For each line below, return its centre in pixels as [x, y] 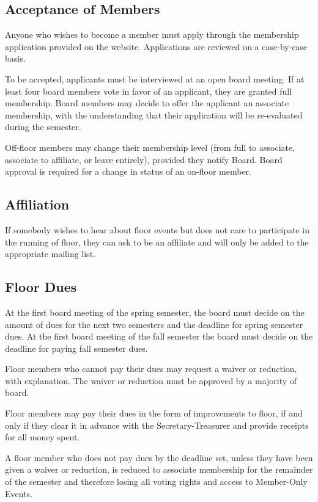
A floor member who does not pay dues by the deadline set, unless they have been [159, 457]
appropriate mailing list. [50, 254]
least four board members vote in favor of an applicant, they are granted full [149, 91]
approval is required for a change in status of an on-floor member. [128, 171]
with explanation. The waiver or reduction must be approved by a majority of [151, 380]
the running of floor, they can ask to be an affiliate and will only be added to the [157, 242]
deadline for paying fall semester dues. [76, 348]
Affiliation [37, 204]
